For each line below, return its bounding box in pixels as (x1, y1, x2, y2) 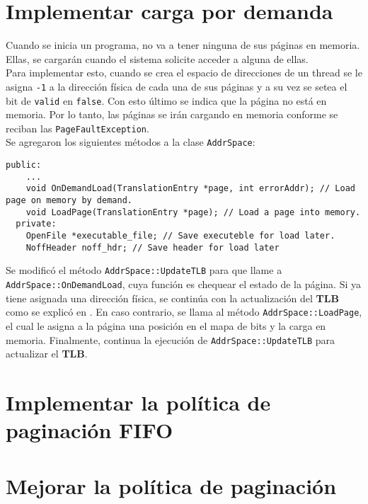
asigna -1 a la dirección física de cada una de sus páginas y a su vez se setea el (6, 79, 347, 93)
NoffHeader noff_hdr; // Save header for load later (25, 242, 280, 253)
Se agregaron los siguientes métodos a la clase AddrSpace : (6, 134, 255, 149)
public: (6, 160, 42, 171)
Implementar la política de (6, 387, 271, 416)
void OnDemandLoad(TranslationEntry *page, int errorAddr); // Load (25, 183, 355, 194)
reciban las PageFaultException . (6, 120, 149, 135)
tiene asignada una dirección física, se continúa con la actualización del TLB (6, 290, 339, 305)
